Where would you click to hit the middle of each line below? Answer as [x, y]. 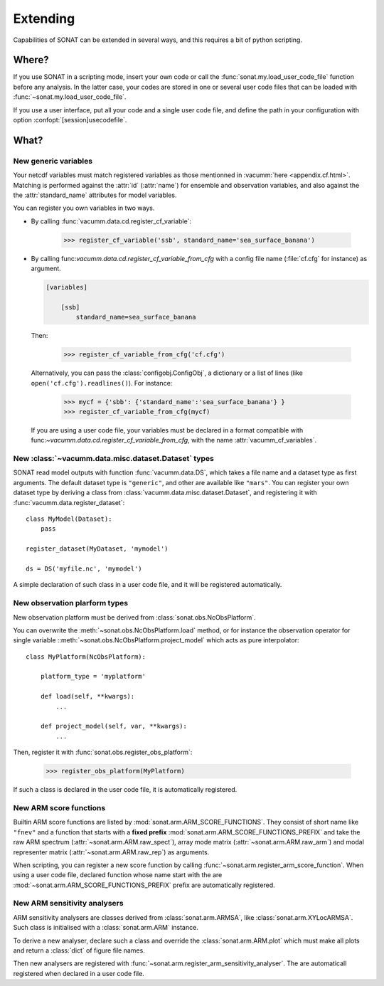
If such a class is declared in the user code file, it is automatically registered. [125, 790]
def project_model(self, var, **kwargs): [114, 726]
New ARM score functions [59, 807]
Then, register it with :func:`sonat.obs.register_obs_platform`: [103, 752]
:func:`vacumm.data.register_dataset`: [69, 502]
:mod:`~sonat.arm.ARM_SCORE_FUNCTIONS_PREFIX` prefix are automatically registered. [144, 885]
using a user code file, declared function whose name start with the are [118, 875]
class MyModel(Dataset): [69, 519]
